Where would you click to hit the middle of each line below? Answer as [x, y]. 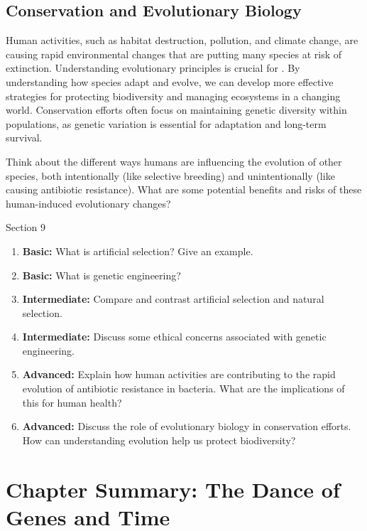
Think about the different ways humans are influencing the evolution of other [174, 161]
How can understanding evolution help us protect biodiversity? [159, 440]
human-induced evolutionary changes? [88, 203]
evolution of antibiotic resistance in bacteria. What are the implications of [183, 388]
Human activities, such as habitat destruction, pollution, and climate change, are [182, 40]
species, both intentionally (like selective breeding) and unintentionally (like [170, 175]
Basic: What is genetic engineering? [102, 275]
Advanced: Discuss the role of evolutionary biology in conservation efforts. [187, 426]
